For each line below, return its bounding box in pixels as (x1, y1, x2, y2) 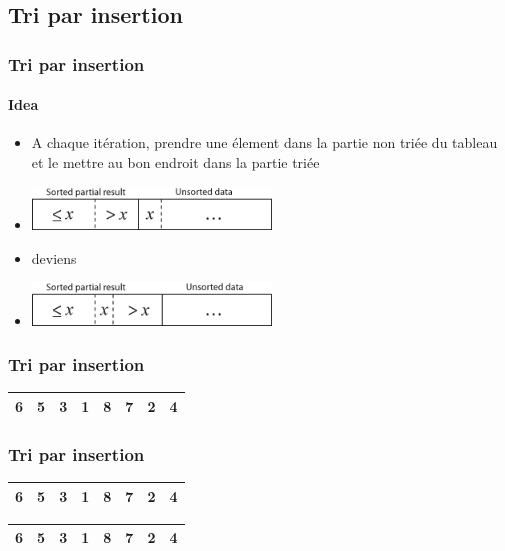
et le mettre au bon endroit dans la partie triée (31, 152, 320, 173)
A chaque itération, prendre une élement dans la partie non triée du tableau (31, 132, 498, 153)
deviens (31, 247, 77, 268)
